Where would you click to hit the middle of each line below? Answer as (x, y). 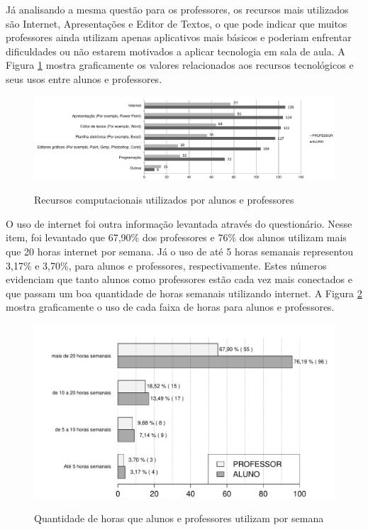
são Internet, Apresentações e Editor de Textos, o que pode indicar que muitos (177, 23)
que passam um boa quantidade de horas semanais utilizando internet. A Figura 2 (184, 293)
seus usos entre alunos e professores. (84, 78)
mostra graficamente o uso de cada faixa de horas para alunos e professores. (170, 307)
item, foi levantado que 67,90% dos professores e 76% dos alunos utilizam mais (176, 237)
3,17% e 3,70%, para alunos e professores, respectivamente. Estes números (166, 265)
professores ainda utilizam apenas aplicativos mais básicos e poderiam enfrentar (179, 37)
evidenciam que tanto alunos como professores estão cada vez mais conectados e (179, 279)
